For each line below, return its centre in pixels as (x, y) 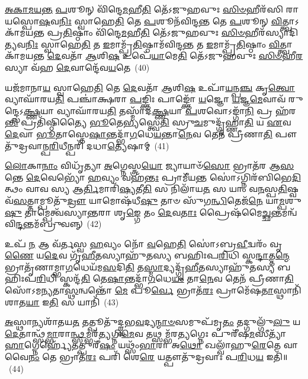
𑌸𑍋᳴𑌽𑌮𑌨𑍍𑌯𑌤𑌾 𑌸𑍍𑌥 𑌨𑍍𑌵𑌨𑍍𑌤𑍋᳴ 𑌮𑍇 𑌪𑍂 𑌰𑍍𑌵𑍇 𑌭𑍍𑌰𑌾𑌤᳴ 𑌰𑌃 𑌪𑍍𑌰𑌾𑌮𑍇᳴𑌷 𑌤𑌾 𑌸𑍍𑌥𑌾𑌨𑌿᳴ (153, 290)
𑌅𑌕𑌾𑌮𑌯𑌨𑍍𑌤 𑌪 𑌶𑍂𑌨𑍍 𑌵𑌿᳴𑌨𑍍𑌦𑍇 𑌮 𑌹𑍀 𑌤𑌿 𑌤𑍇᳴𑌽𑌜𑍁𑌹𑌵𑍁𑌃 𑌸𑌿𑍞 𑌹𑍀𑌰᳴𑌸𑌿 (144, 9)
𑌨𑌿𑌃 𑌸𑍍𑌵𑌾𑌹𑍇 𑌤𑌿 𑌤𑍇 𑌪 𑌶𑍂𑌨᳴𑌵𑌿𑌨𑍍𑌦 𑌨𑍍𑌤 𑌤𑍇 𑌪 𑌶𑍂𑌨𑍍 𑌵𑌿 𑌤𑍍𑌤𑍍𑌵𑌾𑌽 (179, 20)
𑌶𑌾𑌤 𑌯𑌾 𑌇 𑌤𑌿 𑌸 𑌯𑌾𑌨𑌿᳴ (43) (62, 301)
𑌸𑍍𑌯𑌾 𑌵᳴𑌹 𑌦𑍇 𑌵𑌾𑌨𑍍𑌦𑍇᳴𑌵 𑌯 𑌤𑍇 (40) (77, 67)
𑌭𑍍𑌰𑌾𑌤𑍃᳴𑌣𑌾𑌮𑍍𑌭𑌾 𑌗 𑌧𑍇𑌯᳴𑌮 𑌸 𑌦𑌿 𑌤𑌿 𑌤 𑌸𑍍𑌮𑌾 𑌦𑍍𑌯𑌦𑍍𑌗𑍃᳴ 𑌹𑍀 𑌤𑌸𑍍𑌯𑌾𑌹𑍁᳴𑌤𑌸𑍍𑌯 (140, 266)
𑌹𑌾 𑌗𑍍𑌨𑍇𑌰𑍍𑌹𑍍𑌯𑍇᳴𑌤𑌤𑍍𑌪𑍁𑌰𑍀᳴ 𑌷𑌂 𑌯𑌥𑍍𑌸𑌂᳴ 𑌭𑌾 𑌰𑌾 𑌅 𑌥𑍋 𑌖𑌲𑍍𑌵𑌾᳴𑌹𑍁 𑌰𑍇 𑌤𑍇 (143, 345)
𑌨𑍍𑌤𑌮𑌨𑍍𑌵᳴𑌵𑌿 (284, 212)
